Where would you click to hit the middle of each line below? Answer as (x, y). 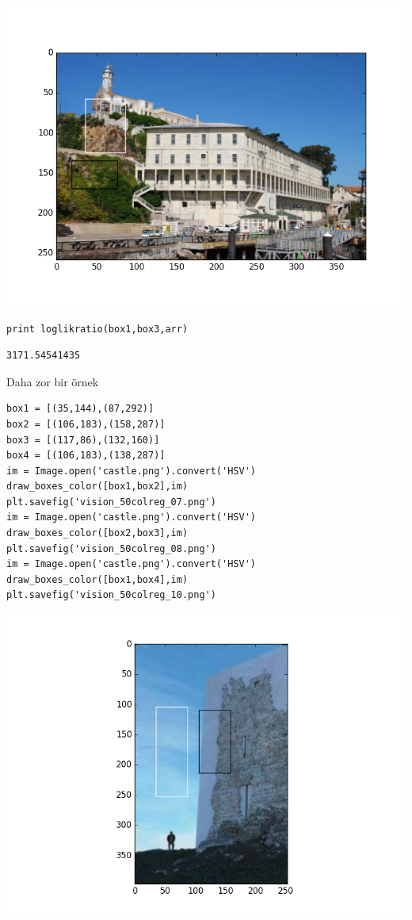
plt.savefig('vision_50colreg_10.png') (111, 595)
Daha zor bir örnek (53, 381)
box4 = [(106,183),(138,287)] (86, 456)
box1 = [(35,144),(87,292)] (80, 409)
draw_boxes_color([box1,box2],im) (97, 487)
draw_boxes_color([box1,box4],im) (97, 579)
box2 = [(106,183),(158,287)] (86, 424)
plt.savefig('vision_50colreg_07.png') (111, 502)
